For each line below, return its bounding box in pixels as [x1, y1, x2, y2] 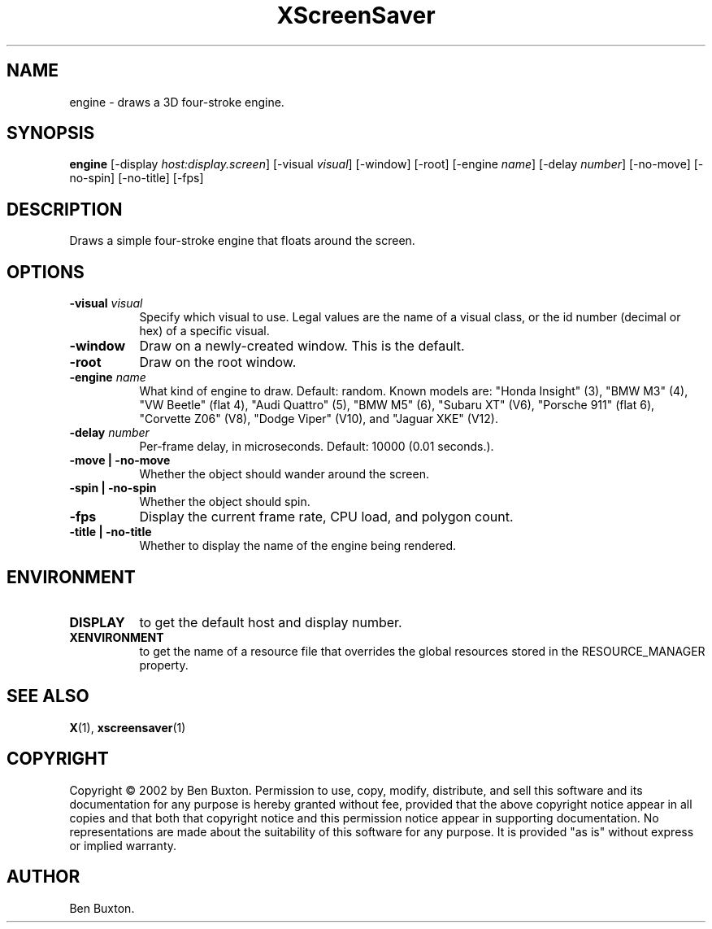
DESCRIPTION [7, 198, 123, 220]
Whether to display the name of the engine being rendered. [139, 539, 457, 553]
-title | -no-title [69, 525, 152, 539]
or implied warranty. [69, 838, 177, 853]
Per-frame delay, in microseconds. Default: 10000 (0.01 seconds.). [139, 439, 494, 454]
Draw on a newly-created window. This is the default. [139, 338, 465, 355]
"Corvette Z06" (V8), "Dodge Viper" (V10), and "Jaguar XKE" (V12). [139, 412, 498, 426]
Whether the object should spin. [139, 495, 310, 509]
